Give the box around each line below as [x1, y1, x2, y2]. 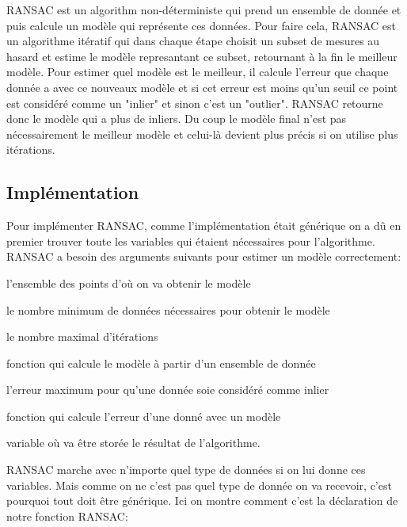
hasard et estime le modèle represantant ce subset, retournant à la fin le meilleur [6, 48, 397, 64]
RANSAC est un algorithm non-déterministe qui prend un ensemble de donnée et [6, 2, 401, 17]
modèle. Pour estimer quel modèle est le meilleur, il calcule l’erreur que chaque [6, 63, 389, 80]
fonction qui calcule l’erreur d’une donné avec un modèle [6, 407, 281, 424]
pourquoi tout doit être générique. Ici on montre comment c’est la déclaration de [6, 492, 398, 509]
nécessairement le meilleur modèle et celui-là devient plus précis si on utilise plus [6, 125, 398, 142]
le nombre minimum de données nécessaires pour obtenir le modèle [6, 301, 330, 318]
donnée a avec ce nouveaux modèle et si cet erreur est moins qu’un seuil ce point [6, 78, 398, 95]
